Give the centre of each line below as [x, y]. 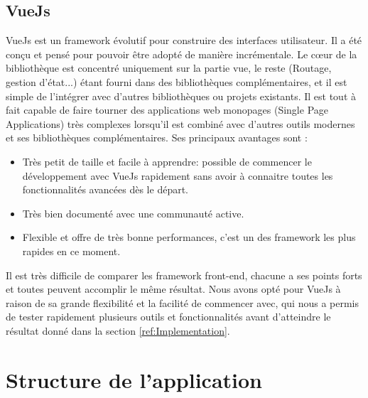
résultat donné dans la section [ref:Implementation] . [118, 330]
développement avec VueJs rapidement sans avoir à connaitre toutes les [178, 175]
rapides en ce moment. [71, 251]
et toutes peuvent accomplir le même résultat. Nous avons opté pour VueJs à [173, 289]
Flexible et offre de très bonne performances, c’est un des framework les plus [189, 237]
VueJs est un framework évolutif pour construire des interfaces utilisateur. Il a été [184, 40]
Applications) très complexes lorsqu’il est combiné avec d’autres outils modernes [180, 123]
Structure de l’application [134, 379]
